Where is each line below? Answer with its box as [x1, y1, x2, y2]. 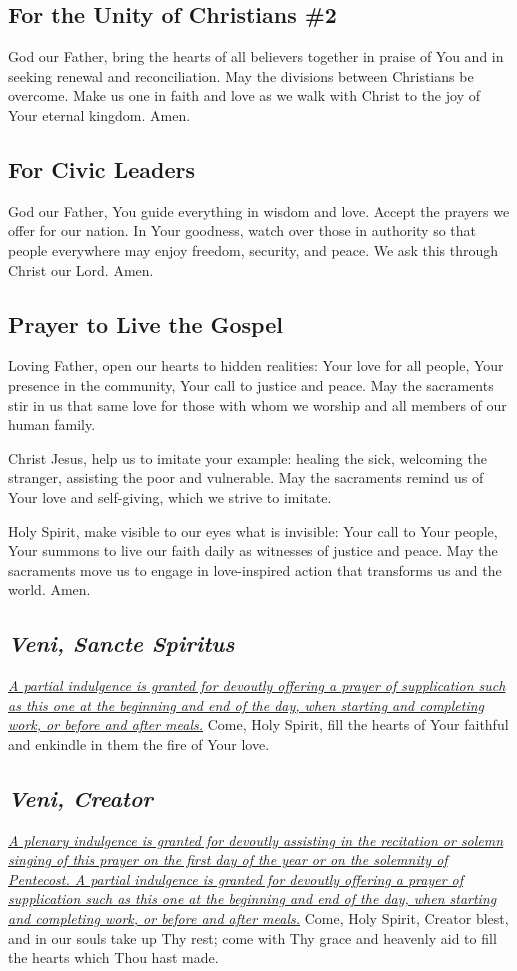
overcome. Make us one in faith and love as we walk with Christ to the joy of [8, 85, 480, 106]
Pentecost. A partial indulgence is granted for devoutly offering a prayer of [8, 868, 464, 889]
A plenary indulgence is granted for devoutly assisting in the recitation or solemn [8, 829, 504, 850]
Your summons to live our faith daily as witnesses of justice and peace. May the [8, 540, 498, 561]
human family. [8, 414, 96, 435]
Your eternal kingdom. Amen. [8, 104, 191, 125]
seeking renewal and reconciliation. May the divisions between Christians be [8, 65, 474, 86]
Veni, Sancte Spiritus [8, 628, 235, 659]
